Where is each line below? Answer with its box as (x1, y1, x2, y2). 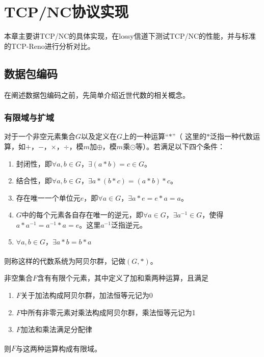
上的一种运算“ (122, 131, 169, 142)
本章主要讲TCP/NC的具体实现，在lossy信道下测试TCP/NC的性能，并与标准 (4, 31, 256, 41)
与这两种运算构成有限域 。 (16, 343, 102, 353)
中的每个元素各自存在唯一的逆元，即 (21, 209, 143, 220)
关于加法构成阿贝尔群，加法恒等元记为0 (20, 289, 153, 300)
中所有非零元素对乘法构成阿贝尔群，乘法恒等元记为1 (20, 307, 196, 317)
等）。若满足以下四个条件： (136, 141, 225, 151)
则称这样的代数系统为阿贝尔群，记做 (4, 255, 125, 266)
